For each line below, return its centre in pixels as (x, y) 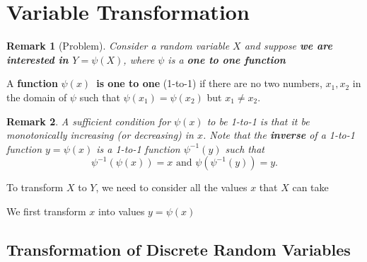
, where (139, 59)
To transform (35, 187)
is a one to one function (227, 59)
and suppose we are (288, 46)
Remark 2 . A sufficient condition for (89, 121)
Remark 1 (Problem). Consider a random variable (118, 46)
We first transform (46, 211)
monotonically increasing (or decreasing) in (100, 135)
